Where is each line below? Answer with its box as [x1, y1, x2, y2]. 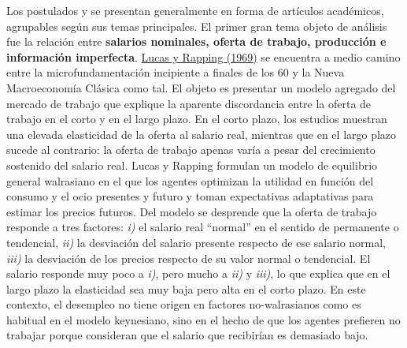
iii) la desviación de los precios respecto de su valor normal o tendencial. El [6, 249, 371, 266]
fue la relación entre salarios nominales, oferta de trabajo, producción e [6, 33, 387, 50]
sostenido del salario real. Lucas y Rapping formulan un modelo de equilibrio [6, 156, 378, 173]
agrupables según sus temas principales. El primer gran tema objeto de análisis [6, 17, 387, 34]
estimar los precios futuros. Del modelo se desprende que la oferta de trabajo [6, 203, 377, 219]
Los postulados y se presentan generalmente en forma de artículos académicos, [6, 2, 384, 18]
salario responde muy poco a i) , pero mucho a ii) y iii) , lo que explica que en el [6, 265, 390, 282]
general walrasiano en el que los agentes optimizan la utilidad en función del [6, 172, 374, 189]
